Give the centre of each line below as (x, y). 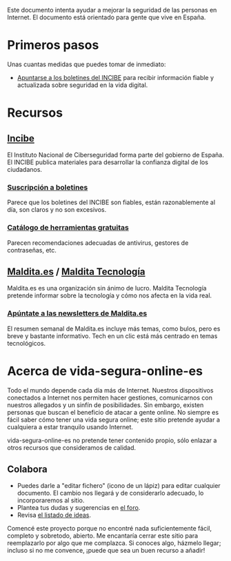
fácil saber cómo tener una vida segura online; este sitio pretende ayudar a (114, 420)
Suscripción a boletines (48, 187)
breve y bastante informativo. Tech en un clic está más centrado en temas (112, 336)
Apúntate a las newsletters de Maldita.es (77, 313)
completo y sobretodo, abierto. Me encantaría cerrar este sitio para (103, 536)
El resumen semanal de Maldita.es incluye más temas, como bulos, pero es (114, 328)
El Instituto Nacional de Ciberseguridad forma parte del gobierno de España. (115, 155)
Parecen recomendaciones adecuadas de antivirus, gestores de (98, 243)
